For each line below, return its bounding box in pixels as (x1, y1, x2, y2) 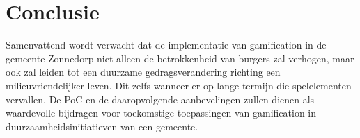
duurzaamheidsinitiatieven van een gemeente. (6, 119, 198, 133)
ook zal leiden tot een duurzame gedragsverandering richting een (6, 64, 281, 79)
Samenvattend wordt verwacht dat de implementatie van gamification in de (6, 37, 327, 52)
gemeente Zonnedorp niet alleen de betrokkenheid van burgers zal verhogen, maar (6, 51, 354, 65)
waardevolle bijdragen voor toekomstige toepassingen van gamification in (6, 105, 317, 120)
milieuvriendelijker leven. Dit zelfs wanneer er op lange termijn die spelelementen (6, 78, 352, 92)
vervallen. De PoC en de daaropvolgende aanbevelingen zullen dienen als (6, 92, 315, 106)
